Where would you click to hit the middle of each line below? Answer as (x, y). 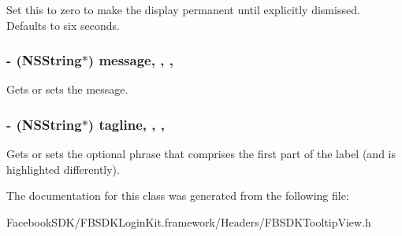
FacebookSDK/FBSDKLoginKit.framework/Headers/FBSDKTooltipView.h (189, 222)
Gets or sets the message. (67, 89)
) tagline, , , (126, 124)
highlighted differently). (63, 169)
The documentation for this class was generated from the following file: (178, 195)
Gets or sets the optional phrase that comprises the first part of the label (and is (201, 154)
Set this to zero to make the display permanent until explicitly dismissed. (183, 9)
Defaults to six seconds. (63, 25)
